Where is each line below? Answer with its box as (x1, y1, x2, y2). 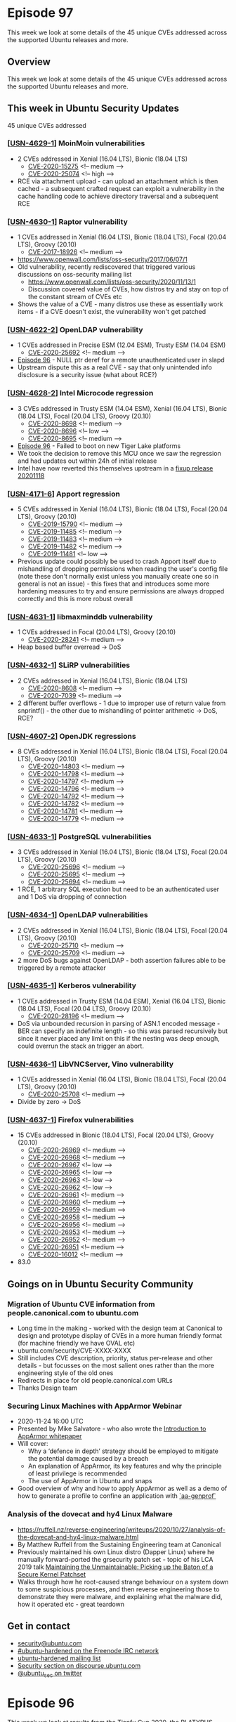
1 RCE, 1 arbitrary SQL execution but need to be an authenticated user (17, 885, 220, 893)
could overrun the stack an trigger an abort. (17, 1041, 144, 1050)
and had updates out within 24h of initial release (17, 456, 157, 465)
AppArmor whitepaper (17, 1432, 82, 1440)
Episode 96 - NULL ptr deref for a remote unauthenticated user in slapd (17, 356, 225, 364)
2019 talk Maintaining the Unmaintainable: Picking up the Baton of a (17, 1563, 214, 1571)
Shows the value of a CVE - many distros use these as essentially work (17, 300, 223, 308)
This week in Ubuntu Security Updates (7, 103, 180, 114)
